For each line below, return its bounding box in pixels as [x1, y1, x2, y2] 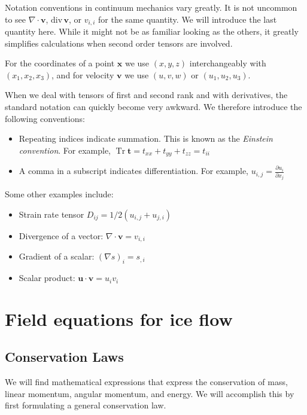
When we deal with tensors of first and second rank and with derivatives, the [5, 89, 288, 101]
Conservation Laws [5, 347, 124, 366]
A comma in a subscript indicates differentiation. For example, [19, 164, 249, 177]
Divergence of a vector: [19, 229, 104, 242]
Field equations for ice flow [5, 306, 233, 331]
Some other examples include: [5, 188, 114, 200]
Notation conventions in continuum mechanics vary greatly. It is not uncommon [5, 1, 297, 13]
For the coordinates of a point [5, 57, 115, 69]
